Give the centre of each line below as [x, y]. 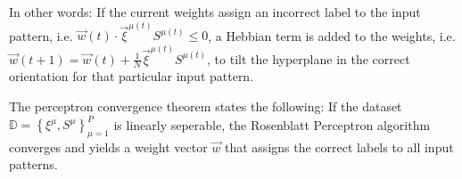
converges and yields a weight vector [108, 146]
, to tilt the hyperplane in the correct [309, 58]
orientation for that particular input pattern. [132, 76]
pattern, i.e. [41, 35]
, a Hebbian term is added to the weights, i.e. [332, 35]
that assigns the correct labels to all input [339, 146]
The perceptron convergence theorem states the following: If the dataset [206, 106]
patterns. [33, 164]
